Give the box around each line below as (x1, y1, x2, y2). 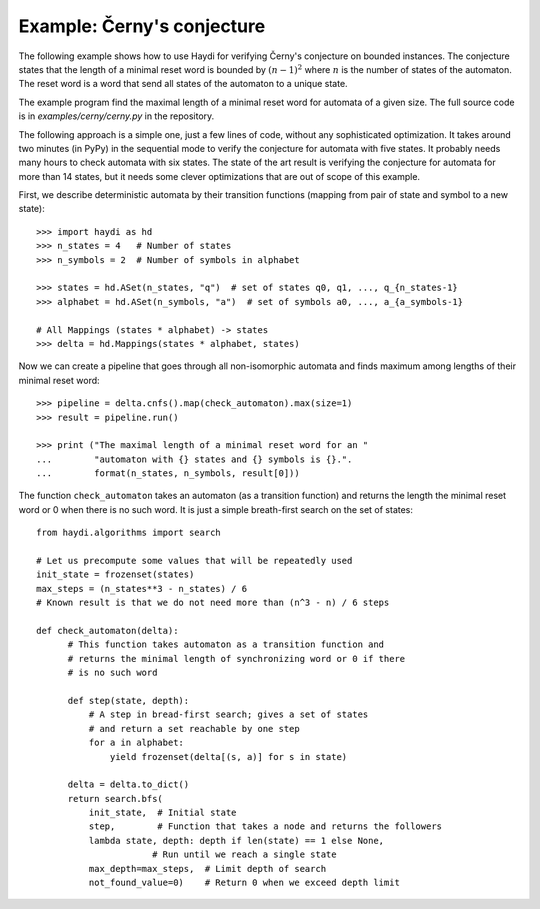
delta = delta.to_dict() (67, 779, 190, 790)
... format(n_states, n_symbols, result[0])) (36, 468, 300, 479)
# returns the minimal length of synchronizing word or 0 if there (67, 653, 406, 664)
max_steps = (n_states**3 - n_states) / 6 (36, 583, 248, 594)
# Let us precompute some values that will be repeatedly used (36, 555, 353, 567)
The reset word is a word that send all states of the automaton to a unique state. (18, 78, 349, 90)
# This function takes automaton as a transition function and (67, 639, 385, 650)
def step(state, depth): (67, 695, 190, 706)
